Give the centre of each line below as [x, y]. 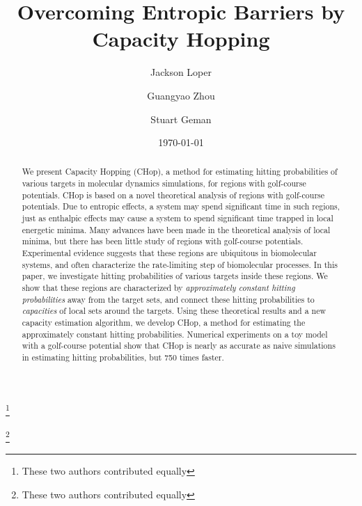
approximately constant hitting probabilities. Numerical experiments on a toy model [175, 334]
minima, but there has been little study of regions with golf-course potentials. [163, 241]
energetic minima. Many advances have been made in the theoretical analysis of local [176, 229]
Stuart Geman [181, 119]
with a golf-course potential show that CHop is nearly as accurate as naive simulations [179, 346]
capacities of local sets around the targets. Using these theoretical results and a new [174, 311]
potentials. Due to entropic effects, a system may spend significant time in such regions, [181, 206]
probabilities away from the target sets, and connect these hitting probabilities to [168, 299]
